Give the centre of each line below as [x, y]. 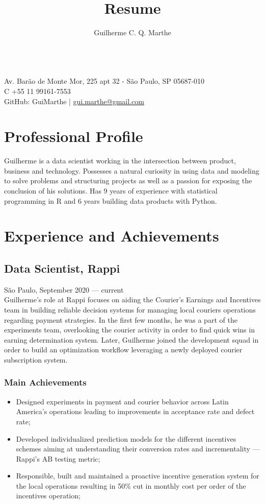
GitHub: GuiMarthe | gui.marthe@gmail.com [74, 101]
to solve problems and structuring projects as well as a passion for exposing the [128, 181]
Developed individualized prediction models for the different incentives [126, 438]
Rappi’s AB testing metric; [58, 458]
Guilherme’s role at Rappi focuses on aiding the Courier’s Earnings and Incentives [132, 299]
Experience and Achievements [112, 236]
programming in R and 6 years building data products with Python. [111, 200]
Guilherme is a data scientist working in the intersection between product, [120, 161]
